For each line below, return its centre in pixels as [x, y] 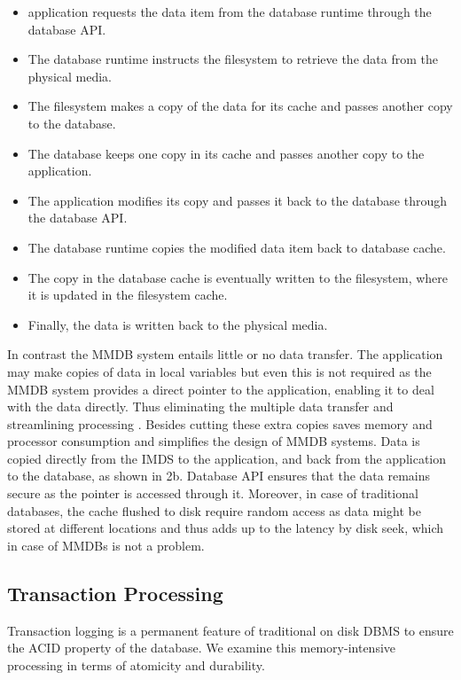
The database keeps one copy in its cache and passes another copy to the [226, 153]
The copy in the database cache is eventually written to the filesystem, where [238, 277]
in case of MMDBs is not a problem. [106, 545]
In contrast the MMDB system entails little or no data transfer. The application [225, 354]
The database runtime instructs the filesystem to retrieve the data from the [233, 59]
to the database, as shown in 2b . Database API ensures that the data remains [219, 476]
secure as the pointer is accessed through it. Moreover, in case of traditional [213, 493]
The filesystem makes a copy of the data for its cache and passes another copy [240, 106]
